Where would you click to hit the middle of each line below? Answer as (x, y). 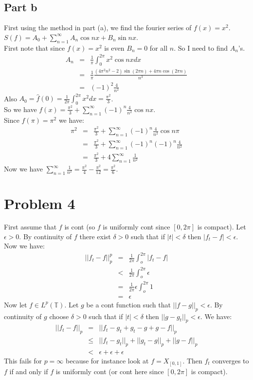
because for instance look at (107, 361)
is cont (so (80, 226)
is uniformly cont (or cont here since (110, 371)
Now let (16, 304)
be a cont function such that (128, 304)
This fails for (23, 361)
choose (59, 316)
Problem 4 (40, 203)
